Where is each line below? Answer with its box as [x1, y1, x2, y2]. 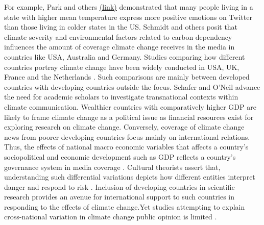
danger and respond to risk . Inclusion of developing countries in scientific [4, 181, 235, 192]
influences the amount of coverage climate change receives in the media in [4, 41, 235, 52]
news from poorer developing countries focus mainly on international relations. [4, 131, 250, 142]
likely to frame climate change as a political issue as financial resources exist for [4, 111, 254, 122]
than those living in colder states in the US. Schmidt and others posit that [4, 21, 238, 32]
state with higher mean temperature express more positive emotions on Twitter [4, 11, 252, 22]
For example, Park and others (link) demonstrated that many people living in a [4, 2, 253, 12]
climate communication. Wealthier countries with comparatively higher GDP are [4, 101, 256, 112]
